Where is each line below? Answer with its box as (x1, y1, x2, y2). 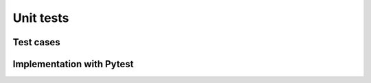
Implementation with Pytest (12, 58, 134, 70)
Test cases (12, 36, 61, 48)
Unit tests (12, 10, 69, 25)
